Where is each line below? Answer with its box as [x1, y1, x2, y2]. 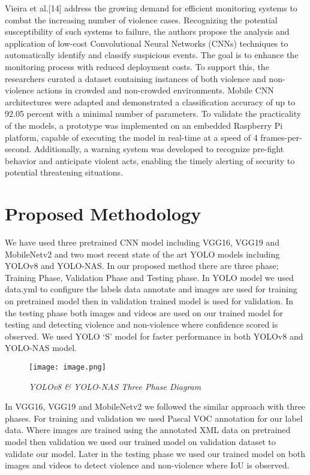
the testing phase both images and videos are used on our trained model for [5, 306, 284, 319]
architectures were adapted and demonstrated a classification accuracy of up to [5, 95, 296, 108]
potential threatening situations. [5, 166, 124, 178]
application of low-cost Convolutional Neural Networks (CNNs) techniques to [5, 37, 288, 49]
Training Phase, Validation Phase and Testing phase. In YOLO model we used [5, 271, 294, 283]
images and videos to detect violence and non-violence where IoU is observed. [5, 459, 290, 471]
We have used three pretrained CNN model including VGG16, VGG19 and [5, 236, 279, 249]
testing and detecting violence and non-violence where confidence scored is [5, 318, 278, 331]
